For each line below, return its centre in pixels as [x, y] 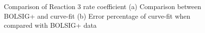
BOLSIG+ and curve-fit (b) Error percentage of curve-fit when [97, 16]
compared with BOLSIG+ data [50, 25]
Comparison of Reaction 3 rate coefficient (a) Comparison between [102, 6]
